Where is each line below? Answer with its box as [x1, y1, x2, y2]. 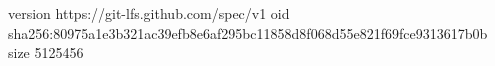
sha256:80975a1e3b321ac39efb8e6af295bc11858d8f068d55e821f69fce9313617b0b [8, 22, 488, 43]
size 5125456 [8, 42, 84, 63]
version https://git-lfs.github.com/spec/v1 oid [8, 3, 290, 23]
